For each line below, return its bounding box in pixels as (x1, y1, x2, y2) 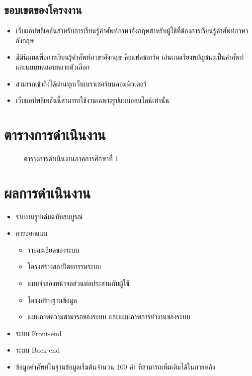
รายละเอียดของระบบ (27, 244, 80, 255)
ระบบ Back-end (15, 345, 60, 355)
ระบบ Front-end (15, 328, 62, 338)
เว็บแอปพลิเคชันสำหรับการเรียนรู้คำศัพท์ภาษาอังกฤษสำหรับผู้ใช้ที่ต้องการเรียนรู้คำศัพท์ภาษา (15, 25, 248, 36)
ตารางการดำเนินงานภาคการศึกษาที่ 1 (24, 153, 119, 163)
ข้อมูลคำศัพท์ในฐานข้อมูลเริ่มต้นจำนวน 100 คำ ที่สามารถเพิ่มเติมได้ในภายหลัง (15, 361, 215, 372)
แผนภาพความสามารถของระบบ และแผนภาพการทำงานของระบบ (27, 311, 190, 322)
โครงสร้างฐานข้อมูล (27, 294, 77, 305)
